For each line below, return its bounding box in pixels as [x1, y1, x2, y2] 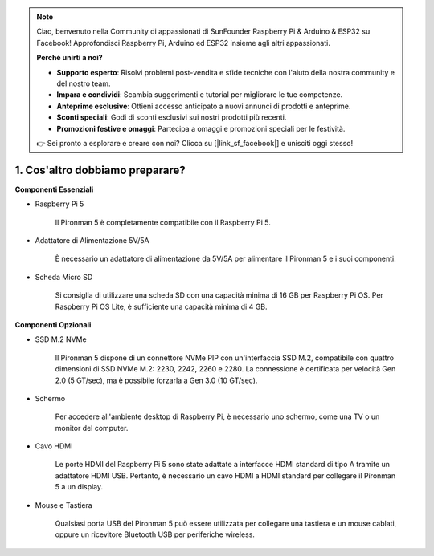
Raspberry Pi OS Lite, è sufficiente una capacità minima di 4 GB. [55, 302, 268, 311]
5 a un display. [55, 482, 104, 492]
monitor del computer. [55, 423, 129, 432]
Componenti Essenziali [14, 185, 94, 194]
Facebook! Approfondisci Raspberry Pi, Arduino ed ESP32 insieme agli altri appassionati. [36, 38, 331, 47]
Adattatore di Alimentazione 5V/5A [35, 235, 149, 245]
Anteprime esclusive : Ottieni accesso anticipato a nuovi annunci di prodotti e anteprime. [56, 101, 351, 111]
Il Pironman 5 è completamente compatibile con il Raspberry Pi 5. [55, 217, 271, 227]
